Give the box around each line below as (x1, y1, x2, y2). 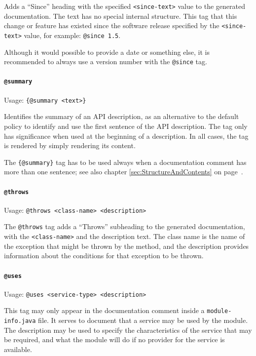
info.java (4, 317, 36, 325)
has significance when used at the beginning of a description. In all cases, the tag (4, 130, 249, 141)
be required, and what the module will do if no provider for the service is (4, 334, 225, 345)
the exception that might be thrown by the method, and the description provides (4, 240, 249, 251)
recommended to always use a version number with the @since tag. (4, 56, 207, 67)
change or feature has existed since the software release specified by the (4, 20, 219, 31)
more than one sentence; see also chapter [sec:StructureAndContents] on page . (4, 166, 243, 177)
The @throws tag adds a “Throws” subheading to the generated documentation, (4, 221, 245, 232)
